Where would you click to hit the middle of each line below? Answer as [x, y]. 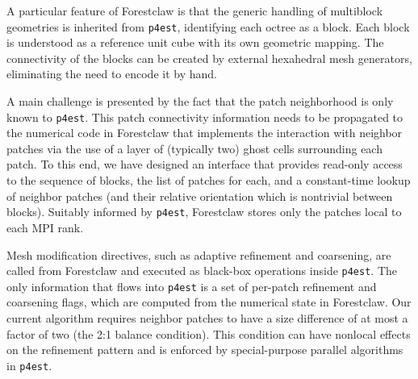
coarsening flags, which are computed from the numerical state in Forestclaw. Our [209, 302]
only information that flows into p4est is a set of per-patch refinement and [192, 286]
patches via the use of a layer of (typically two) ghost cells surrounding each [194, 148]
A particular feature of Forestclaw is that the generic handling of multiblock [195, 10]
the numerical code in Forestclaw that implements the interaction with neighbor [205, 133]
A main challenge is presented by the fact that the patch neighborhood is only [200, 101]
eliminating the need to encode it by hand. [112, 74]
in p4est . [29, 365]
